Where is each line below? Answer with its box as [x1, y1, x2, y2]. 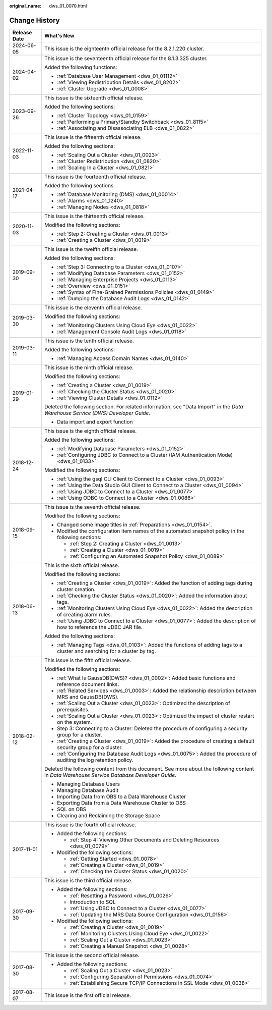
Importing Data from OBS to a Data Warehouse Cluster [57, 793, 186, 800]
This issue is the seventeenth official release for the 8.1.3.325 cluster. [44, 55, 208, 62]
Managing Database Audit [57, 786, 118, 793]
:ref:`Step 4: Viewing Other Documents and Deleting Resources [70, 836, 220, 843]
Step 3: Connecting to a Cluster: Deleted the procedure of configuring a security [57, 725, 248, 732]
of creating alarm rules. [57, 611, 112, 618]
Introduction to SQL [70, 898, 116, 906]
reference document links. [57, 680, 119, 687]
